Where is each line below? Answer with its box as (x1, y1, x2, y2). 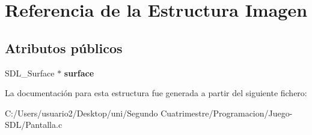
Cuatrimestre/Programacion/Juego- (161, 106, 293, 119)
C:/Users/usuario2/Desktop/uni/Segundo (5, 106, 158, 119)
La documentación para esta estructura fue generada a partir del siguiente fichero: (5, 87, 307, 99)
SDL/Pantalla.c (5, 118, 63, 131)
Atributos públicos (5, 38, 123, 57)
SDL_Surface (5, 66, 55, 79)
